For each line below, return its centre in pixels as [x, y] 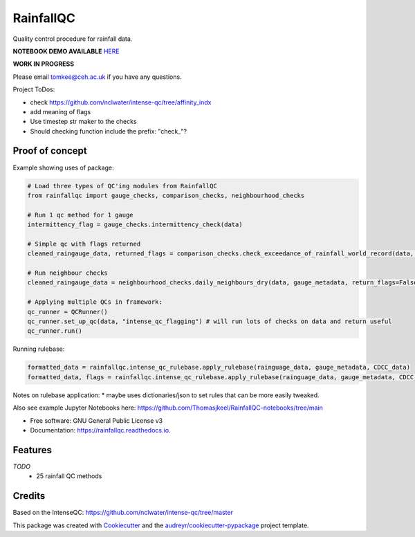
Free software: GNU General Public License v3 [96, 420]
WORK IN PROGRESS [44, 64]
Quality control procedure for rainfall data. [73, 39]
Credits [29, 496]
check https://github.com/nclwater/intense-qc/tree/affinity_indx [121, 102]
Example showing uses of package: [63, 167]
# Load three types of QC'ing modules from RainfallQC [122, 186]
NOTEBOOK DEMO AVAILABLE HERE [66, 51]
